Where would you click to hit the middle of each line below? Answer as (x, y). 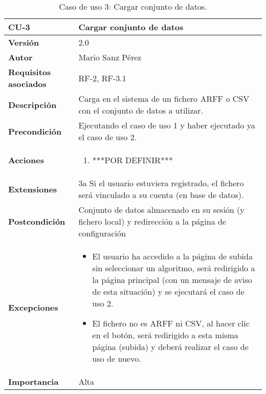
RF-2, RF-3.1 (102, 78)
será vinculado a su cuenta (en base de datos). (161, 195)
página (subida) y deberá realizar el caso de (170, 347)
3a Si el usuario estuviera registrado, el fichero (161, 183)
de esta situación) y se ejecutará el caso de (168, 291)
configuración (102, 233)
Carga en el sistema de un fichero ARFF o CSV (164, 98)
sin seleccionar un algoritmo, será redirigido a (174, 268)
